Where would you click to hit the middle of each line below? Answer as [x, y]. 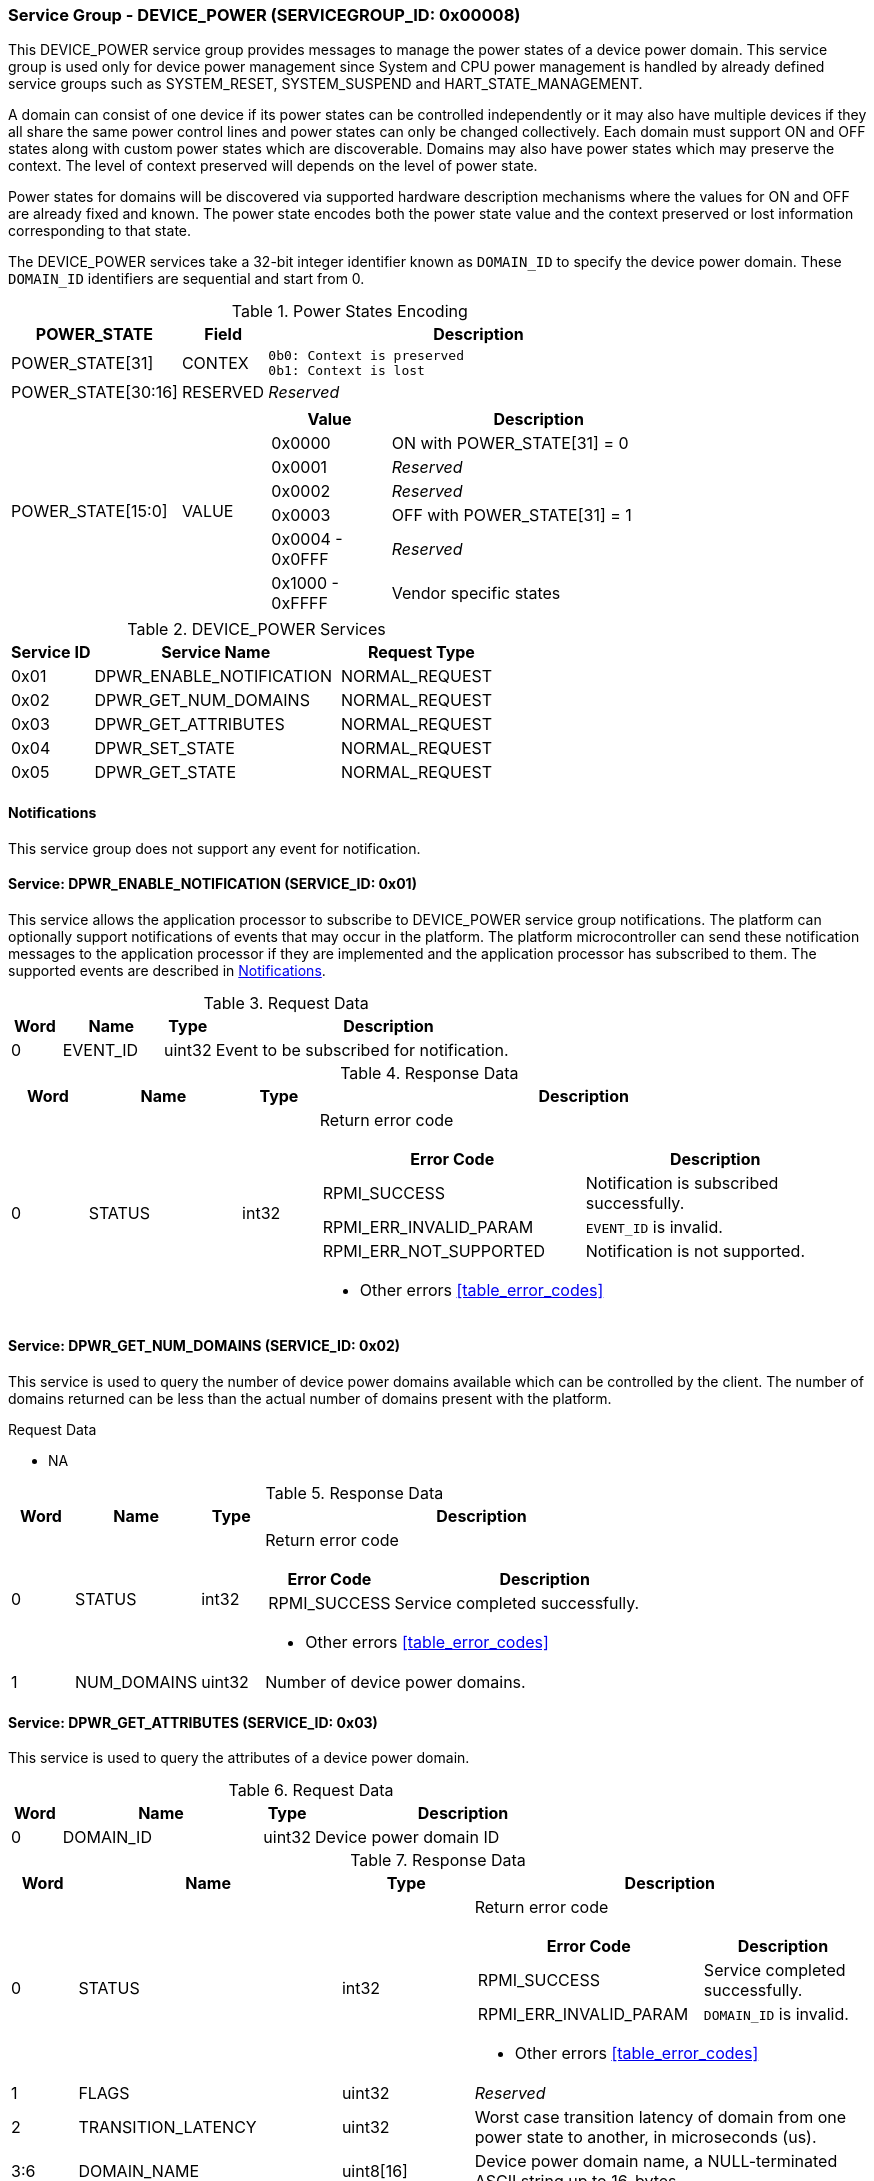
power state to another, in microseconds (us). [645, 2137]
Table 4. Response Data [429, 1072]
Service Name [216, 652]
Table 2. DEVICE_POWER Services [256, 629]
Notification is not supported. [695, 1250]
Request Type [421, 652]
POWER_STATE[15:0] [89, 511]
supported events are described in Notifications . [167, 970]
